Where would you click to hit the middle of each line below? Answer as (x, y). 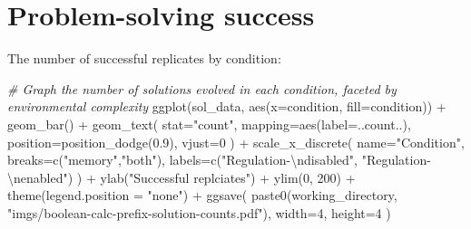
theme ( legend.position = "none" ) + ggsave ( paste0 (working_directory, (202, 195)
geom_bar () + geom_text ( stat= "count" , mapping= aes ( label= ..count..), (209, 124)
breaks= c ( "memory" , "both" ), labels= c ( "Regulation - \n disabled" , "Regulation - (219, 160)
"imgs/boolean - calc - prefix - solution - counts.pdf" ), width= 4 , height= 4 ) (199, 212)
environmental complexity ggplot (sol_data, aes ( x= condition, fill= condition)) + (227, 106)
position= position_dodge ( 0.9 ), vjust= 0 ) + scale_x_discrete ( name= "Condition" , (236, 142)
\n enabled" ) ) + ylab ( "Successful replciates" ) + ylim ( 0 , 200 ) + (182, 177)
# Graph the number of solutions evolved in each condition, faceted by (202, 88)
